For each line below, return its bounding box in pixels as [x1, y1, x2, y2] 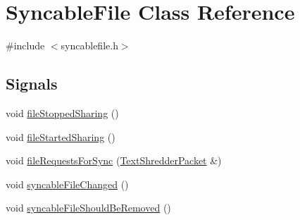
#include [6, 38, 45, 53]
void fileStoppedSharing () [6, 105, 119, 120]
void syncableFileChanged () [6, 176, 129, 191]
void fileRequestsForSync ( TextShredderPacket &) [6, 153, 222, 168]
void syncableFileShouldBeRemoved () [6, 200, 171, 215]
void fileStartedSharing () [6, 129, 115, 144]
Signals [6, 73, 58, 94]
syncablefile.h [61, 38, 118, 53]
